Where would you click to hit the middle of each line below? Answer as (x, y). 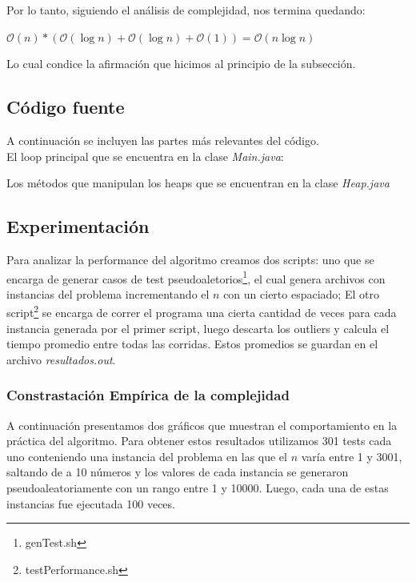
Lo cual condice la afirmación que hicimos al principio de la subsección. (181, 64)
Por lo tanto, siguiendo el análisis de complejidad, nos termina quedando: (186, 10)
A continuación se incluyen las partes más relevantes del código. (163, 140)
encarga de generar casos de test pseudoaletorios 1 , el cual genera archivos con (196, 277)
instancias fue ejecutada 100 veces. (91, 503)
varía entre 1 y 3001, (352, 456)
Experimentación (78, 226)
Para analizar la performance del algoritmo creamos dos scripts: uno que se (190, 259)
